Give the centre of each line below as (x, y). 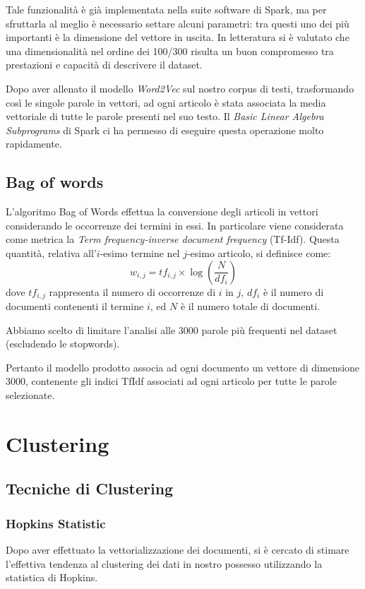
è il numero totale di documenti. (250, 305)
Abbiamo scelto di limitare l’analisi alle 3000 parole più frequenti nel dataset (172, 329)
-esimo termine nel (140, 252)
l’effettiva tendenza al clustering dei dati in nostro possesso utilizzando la (164, 563)
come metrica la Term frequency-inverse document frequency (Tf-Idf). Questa (173, 239)
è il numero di (293, 291)
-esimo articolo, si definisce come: (259, 252)
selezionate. (30, 394)
